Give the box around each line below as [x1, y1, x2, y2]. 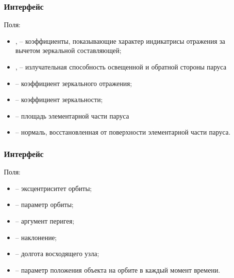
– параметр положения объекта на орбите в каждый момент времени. [15, 264, 220, 275]
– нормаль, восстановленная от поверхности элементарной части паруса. [15, 127, 231, 137]
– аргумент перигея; [15, 215, 74, 226]
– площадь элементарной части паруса [15, 110, 129, 121]
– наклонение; [15, 232, 57, 242]
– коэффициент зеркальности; [15, 94, 103, 104]
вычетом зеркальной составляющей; [15, 45, 121, 55]
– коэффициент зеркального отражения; [15, 78, 132, 88]
